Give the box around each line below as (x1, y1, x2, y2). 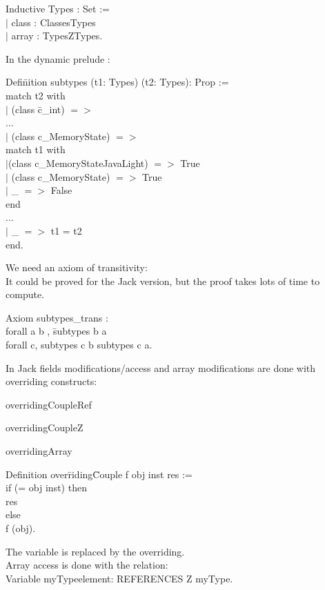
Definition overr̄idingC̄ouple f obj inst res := (6, 466, 193, 481)
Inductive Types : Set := (6, 1, 110, 15)
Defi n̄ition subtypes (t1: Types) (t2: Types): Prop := (6, 75, 229, 89)
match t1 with (6, 142, 66, 157)
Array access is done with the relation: (6, 558, 168, 572)
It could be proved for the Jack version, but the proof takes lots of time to (6, 273, 320, 288)
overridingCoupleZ (6, 420, 83, 435)
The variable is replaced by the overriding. (6, 544, 185, 558)
